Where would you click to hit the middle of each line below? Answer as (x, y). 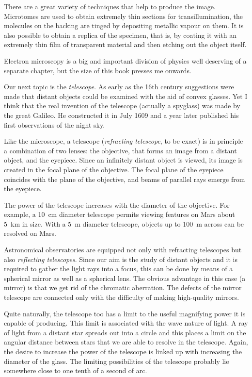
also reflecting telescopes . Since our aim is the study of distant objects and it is (121, 259)
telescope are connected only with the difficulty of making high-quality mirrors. (122, 297)
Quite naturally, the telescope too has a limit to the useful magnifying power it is (125, 313)
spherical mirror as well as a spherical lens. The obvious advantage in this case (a (125, 278)
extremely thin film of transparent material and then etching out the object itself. (125, 44)
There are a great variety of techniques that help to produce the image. (110, 6)
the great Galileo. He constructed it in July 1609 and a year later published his (121, 115)
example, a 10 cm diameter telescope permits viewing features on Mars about (119, 214)
